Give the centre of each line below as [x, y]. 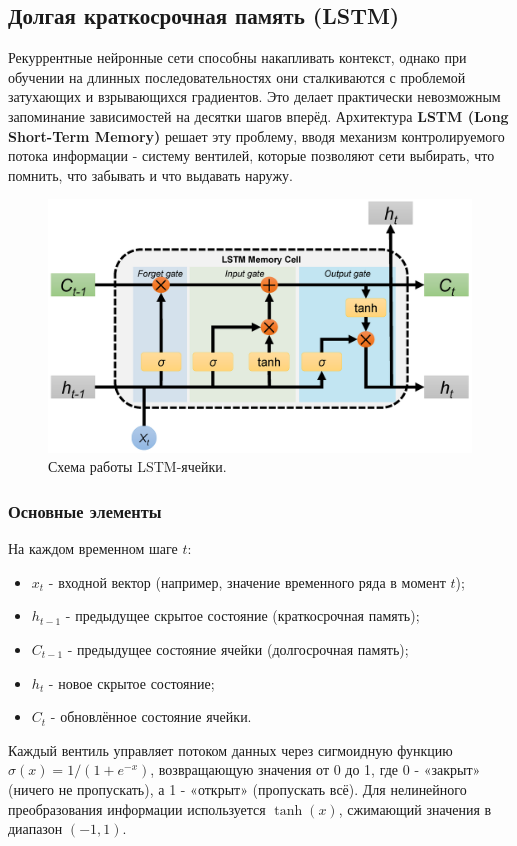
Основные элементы [85, 510]
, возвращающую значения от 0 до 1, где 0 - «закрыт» [315, 769]
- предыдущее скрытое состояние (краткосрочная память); [242, 615]
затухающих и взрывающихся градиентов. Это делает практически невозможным [254, 96]
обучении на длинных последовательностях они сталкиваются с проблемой [237, 76]
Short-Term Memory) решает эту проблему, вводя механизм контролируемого [256, 135]
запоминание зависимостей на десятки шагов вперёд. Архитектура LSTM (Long [258, 115]
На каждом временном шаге [93, 548]
